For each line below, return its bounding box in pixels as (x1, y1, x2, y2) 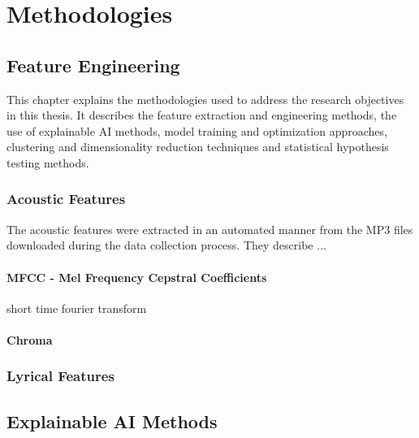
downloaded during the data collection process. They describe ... (6, 236, 326, 254)
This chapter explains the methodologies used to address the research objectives (6, 90, 404, 107)
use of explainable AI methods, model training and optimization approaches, (6, 122, 387, 139)
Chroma (6, 331, 53, 348)
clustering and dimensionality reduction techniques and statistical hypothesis (6, 138, 389, 155)
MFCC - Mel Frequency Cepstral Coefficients (6, 268, 267, 285)
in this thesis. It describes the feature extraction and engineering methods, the (6, 106, 397, 124)
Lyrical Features (6, 366, 114, 386)
